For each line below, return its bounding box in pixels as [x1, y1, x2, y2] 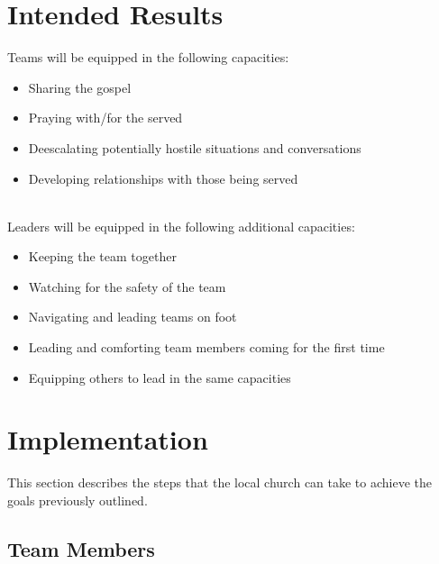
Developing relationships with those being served [28, 168, 298, 187]
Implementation [7, 421, 208, 458]
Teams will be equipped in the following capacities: [7, 48, 289, 67]
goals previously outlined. [7, 490, 148, 509]
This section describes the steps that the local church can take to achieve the [7, 473, 433, 492]
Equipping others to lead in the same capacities [28, 368, 291, 387]
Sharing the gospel [28, 77, 132, 96]
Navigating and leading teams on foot [28, 307, 237, 326]
